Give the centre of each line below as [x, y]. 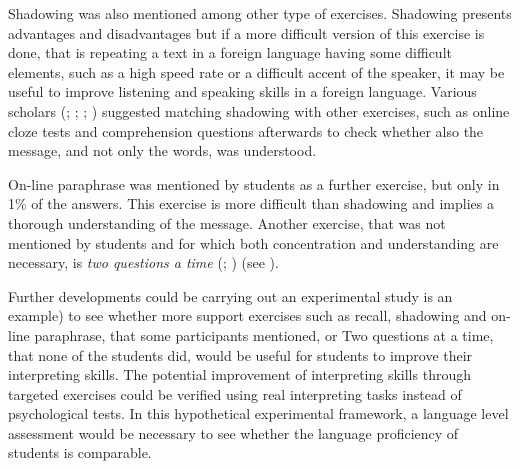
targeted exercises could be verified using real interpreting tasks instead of [235, 393]
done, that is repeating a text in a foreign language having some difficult [230, 52]
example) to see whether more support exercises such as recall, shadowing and [247, 315]
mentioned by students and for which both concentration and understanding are [253, 242]
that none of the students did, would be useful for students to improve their [240, 354]
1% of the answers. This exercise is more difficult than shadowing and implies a [251, 203]
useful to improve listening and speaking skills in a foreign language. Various [242, 91]
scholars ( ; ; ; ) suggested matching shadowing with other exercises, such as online [259, 110]
